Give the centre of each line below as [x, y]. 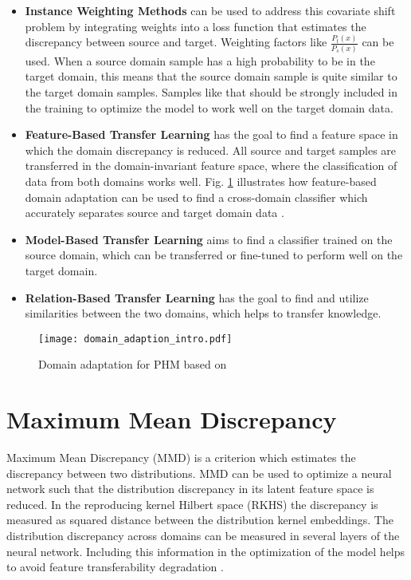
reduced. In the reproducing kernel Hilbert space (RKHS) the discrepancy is [192, 504]
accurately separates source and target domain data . [155, 213]
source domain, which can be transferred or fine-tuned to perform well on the [214, 255]
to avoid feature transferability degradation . [115, 567]
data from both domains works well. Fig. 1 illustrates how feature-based [201, 181]
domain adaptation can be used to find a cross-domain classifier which [196, 197]
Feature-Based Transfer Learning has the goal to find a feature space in [211, 134]
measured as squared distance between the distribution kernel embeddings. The [200, 520]
